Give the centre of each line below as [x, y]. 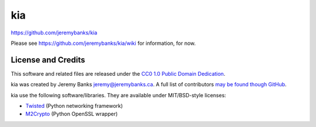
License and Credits [48, 60]
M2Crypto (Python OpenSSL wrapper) [72, 114]
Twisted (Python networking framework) [74, 106]
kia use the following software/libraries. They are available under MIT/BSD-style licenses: [118, 95]
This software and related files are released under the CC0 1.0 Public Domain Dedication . [118, 73]
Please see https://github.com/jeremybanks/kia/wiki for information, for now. [103, 43]
